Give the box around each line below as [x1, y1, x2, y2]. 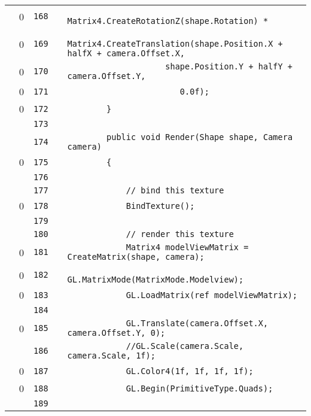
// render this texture [126, 229, 234, 239]
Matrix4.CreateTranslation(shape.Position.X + [67, 39, 283, 48]
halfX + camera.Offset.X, [67, 48, 185, 58]
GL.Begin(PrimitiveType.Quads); [126, 383, 273, 393]
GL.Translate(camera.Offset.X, [126, 318, 269, 328]
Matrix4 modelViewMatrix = [126, 242, 249, 252]
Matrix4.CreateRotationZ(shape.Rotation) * [67, 16, 269, 26]
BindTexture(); [126, 201, 195, 211]
